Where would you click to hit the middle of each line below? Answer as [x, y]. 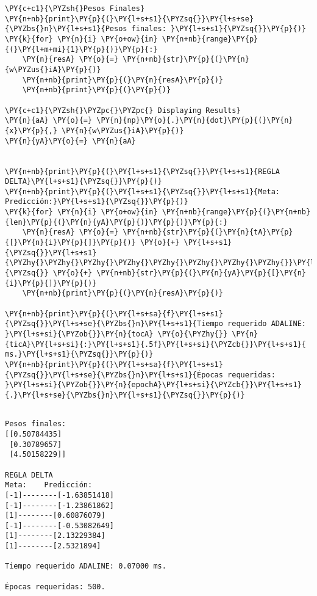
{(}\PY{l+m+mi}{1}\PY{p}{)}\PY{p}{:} [81, 49]
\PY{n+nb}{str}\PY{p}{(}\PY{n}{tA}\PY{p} [208, 232]
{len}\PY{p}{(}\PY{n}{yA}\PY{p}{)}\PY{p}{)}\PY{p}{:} [116, 222]
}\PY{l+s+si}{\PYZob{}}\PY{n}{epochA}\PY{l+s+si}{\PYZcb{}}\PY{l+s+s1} [153, 385]
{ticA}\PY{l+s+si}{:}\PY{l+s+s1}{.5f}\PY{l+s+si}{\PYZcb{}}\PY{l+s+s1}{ [155, 344]
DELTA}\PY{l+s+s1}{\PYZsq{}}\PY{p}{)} [84, 182]
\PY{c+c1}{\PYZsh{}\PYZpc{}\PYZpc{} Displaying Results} [123, 110]
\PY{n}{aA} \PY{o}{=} [49, 121]
